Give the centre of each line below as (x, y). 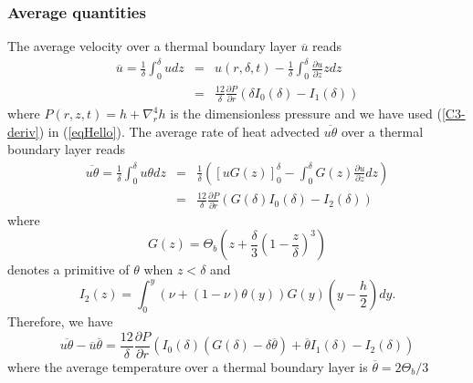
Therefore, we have (60, 321)
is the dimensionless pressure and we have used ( (306, 113)
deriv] (23, 131)
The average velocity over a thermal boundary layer (152, 46)
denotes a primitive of (68, 269)
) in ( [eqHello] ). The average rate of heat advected (179, 131)
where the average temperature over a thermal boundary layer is (188, 366)
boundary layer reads (66, 149)
